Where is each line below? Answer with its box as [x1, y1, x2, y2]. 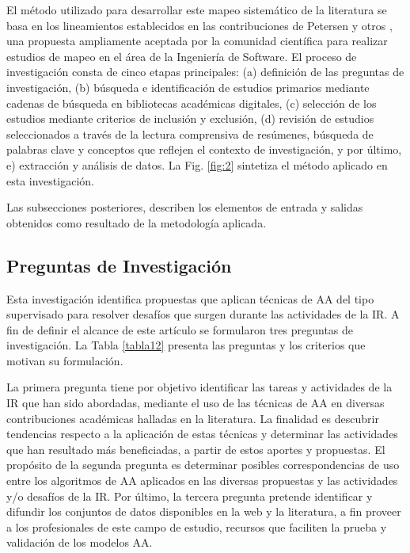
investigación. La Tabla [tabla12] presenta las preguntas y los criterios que [6, 337, 366, 353]
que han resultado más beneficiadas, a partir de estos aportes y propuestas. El [6, 440, 385, 457]
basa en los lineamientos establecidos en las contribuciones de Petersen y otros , [6, 17, 393, 33]
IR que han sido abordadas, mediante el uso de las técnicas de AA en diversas [6, 395, 385, 411]
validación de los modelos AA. [6, 534, 153, 551]
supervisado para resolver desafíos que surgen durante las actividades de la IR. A [6, 306, 400, 322]
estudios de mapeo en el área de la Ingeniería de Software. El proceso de [6, 48, 357, 64]
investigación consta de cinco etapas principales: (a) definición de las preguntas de [6, 63, 404, 80]
